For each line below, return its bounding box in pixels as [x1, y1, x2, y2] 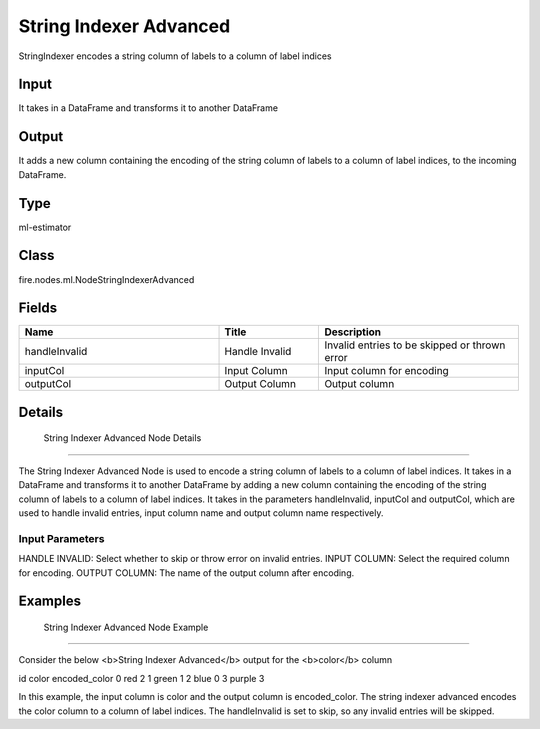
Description [324, 325, 382, 339]
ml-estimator [18, 221, 72, 233]
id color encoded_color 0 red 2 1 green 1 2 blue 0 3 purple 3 [18, 672, 265, 684]
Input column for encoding [324, 364, 449, 378]
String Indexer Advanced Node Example [43, 621, 209, 633]
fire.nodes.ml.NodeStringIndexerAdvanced [18, 273, 195, 285]
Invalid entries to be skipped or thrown [324, 338, 506, 352]
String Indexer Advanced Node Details [43, 432, 202, 444]
